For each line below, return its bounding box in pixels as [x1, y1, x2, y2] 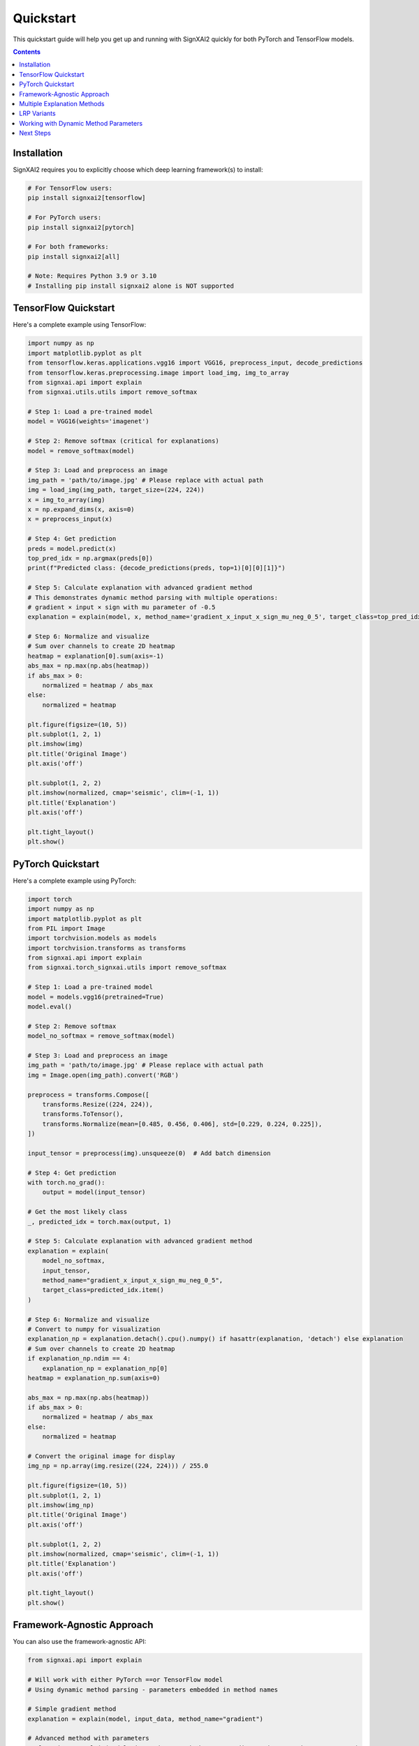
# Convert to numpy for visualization [27, 1325, 161, 1333]
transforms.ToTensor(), [42, 1110, 124, 1118]
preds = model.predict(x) [27, 545, 117, 552]
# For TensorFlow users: [27, 184, 113, 192]
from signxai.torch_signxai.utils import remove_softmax [27, 964, 227, 971]
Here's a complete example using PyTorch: [13, 876, 136, 885]
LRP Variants [19, 109, 56, 118]
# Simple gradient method [27, 1705, 117, 1713]
